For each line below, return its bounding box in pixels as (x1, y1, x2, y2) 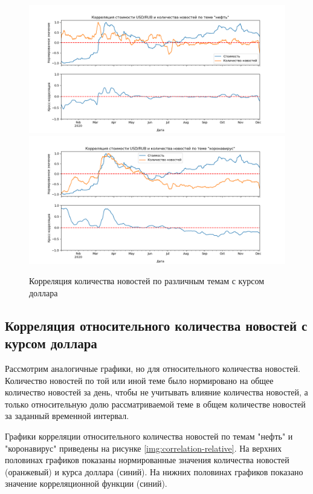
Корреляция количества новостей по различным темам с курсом (29, 275, 264, 287)
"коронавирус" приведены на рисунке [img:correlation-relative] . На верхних (5, 441, 282, 454)
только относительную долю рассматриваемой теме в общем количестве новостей (5, 397, 306, 410)
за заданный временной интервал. (5, 409, 129, 422)
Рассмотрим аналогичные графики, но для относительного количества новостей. (5, 362, 300, 374)
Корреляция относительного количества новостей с (5, 316, 308, 334)
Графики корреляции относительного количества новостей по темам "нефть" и (5, 429, 293, 442)
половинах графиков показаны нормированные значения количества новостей (5, 453, 289, 466)
